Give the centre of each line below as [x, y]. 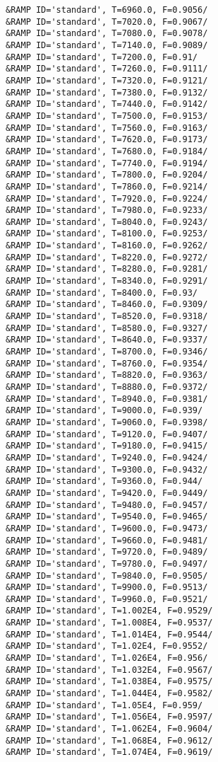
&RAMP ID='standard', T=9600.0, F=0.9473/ [107, 528]
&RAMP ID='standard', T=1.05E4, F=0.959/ [104, 705]
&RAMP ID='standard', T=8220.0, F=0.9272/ [107, 257]
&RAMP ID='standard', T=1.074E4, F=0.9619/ [109, 752]
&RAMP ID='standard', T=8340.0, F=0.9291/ [107, 281]
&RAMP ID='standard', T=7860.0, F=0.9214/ [107, 186]
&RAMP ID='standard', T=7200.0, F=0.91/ [102, 57]
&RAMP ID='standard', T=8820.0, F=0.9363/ [107, 375]
